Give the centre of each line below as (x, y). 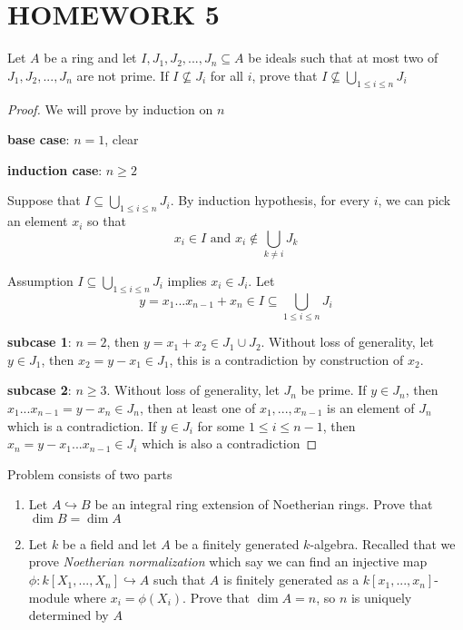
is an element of (371, 407)
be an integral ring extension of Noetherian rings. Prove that (264, 504)
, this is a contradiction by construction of (286, 359)
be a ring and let (90, 58)
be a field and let (109, 543)
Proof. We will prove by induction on (110, 108)
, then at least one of (197, 407)
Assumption (40, 281)
